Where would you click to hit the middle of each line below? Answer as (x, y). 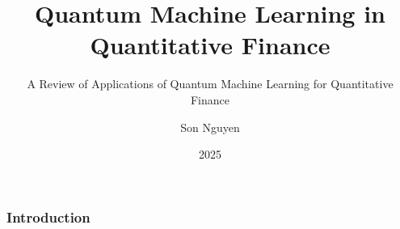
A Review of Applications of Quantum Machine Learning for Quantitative (210, 84)
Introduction (48, 216)
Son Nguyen (210, 127)
